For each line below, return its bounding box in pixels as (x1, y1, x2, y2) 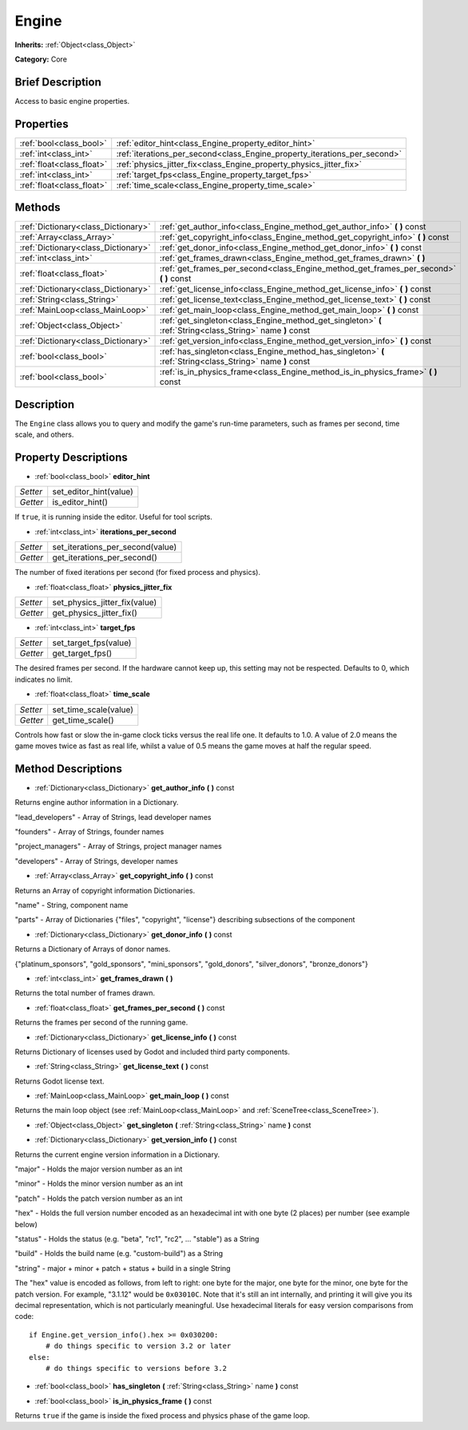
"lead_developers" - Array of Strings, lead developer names (14, 812, 212, 822)
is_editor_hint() (52, 497, 108, 508)
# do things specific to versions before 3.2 (45, 1364, 228, 1373)
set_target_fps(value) (52, 637, 132, 648)
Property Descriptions (14, 450, 128, 464)
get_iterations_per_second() (52, 552, 157, 563)
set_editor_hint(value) (52, 486, 133, 497)
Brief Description (14, 75, 101, 89)
